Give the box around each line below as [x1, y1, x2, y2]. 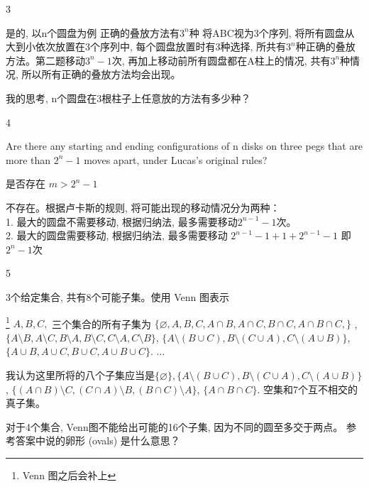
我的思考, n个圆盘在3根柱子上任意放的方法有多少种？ [6, 90, 251, 105]
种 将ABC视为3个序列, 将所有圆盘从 [189, 25, 355, 40]
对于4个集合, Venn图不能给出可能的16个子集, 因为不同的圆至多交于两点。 [6, 419, 343, 434]
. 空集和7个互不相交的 [257, 381, 358, 396]
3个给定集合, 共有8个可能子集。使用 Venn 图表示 [6, 289, 229, 304]
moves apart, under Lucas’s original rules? [84, 152, 268, 167]
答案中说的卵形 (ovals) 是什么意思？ [15, 433, 180, 448]
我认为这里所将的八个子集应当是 [6, 367, 155, 382]
